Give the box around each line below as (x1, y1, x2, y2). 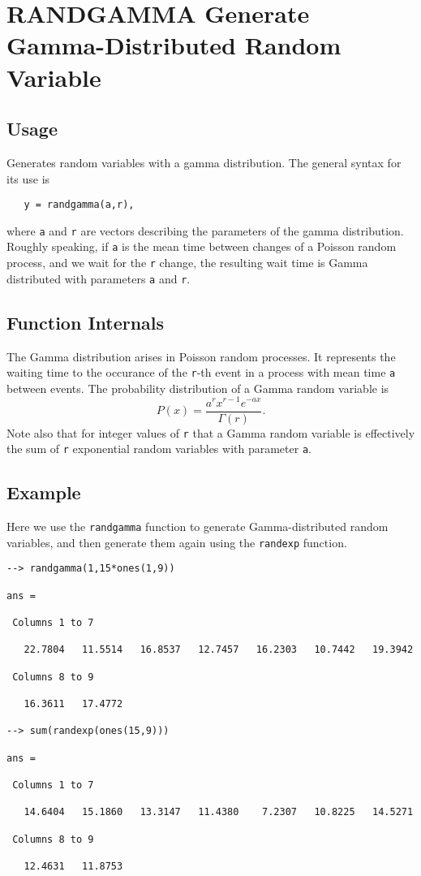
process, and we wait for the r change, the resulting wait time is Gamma (6, 254, 368, 271)
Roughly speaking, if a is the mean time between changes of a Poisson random (6, 238, 397, 255)
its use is (6, 170, 50, 187)
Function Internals (6, 309, 165, 334)
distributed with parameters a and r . (6, 270, 191, 287)
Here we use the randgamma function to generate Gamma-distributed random (6, 518, 389, 535)
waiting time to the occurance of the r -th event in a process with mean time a (6, 364, 396, 381)
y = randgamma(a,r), (24, 199, 135, 211)
